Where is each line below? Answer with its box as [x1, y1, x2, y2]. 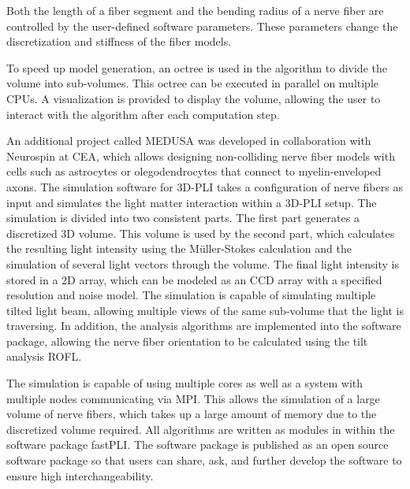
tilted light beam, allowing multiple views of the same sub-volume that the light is [6, 302, 404, 318]
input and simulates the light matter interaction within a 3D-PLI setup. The [6, 194, 377, 210]
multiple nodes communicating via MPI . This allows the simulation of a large [6, 390, 380, 406]
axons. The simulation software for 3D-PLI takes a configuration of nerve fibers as [6, 178, 403, 194]
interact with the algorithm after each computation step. [6, 106, 280, 122]
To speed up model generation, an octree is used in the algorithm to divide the [6, 59, 387, 76]
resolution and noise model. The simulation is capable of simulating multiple [6, 287, 376, 303]
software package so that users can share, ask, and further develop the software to [6, 452, 402, 469]
